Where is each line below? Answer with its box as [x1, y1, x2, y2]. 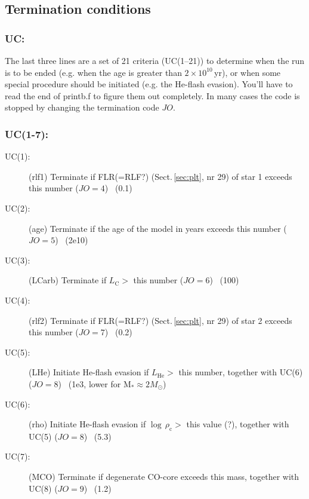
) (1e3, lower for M [58, 377, 131, 390]
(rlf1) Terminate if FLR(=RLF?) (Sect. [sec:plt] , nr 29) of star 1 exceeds [29, 170, 292, 182]
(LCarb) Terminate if [29, 274, 107, 286]
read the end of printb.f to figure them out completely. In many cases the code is [5, 89, 300, 102]
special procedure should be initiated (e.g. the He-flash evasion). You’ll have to [5, 78, 293, 90]
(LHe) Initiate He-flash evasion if [29, 366, 149, 378]
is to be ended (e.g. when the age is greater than [5, 66, 182, 78]
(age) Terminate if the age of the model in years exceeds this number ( [29, 222, 287, 234]
